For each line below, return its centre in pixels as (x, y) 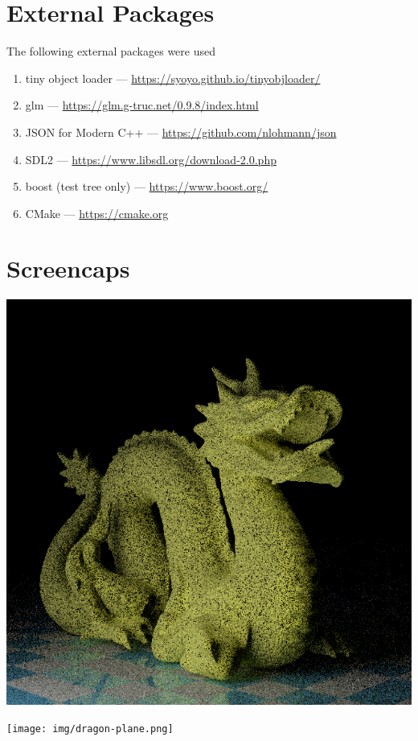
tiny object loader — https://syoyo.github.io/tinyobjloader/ (173, 78)
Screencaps (68, 268)
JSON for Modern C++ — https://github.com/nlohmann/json (181, 132)
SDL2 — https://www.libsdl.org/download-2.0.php (151, 159)
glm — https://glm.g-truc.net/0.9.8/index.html (142, 105)
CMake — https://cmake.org (97, 213)
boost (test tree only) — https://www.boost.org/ (147, 186)
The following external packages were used (111, 51)
